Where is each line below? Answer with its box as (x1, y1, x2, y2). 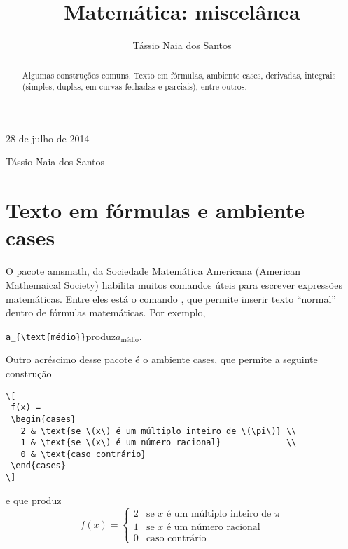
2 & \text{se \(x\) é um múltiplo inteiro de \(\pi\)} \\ (20, 426, 297, 436)
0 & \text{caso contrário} (20, 449, 146, 459)
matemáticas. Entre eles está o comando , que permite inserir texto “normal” (6, 291, 336, 306)
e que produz (6, 492, 62, 507)
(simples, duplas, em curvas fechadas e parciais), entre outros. (22, 81, 247, 93)
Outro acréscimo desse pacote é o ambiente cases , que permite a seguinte (6, 352, 318, 367)
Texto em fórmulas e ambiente (6, 196, 305, 224)
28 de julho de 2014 (6, 130, 90, 145)
